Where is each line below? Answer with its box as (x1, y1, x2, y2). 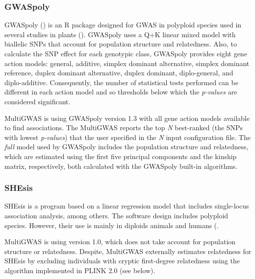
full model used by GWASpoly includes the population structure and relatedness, (4, 141, 249, 152)
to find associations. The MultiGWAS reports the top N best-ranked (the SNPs (4, 122, 243, 133)
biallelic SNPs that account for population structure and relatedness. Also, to (4, 39, 237, 49)
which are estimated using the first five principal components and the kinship (4, 151, 237, 161)
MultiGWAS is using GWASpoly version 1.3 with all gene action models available (4, 113, 250, 123)
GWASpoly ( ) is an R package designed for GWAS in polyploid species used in (4, 20, 242, 30)
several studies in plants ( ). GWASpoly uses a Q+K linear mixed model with (4, 29, 236, 39)
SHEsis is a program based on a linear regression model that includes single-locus (4, 201, 249, 211)
